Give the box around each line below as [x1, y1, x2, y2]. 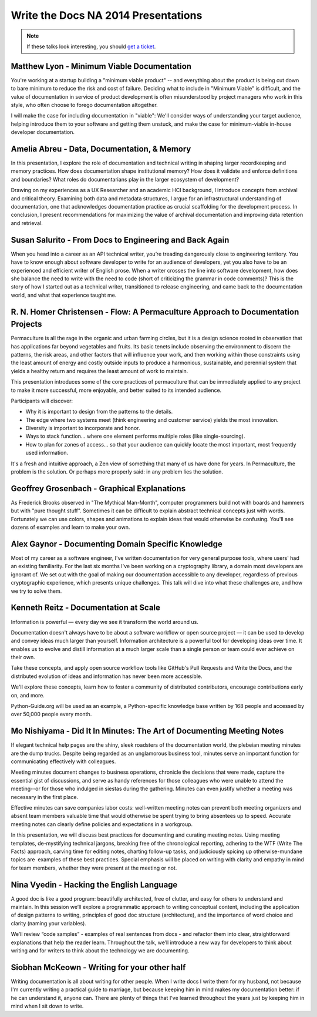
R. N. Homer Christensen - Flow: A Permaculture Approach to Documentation [11, 307, 299, 317]
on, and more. [11, 692, 45, 699]
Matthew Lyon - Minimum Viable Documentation [11, 61, 192, 71]
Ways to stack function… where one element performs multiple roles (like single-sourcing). [25, 432, 245, 440]
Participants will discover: [11, 397, 73, 404]
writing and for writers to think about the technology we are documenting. [11, 947, 190, 954]
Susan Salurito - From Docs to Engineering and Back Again [11, 235, 230, 245]
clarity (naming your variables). [11, 919, 86, 927]
